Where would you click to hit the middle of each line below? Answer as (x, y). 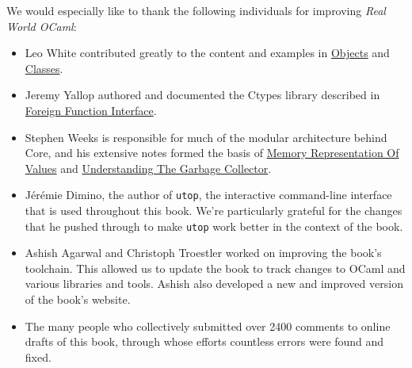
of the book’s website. (78, 299)
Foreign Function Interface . (91, 110)
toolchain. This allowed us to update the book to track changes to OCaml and (215, 268)
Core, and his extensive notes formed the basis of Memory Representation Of (212, 153)
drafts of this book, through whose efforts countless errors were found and (204, 341)
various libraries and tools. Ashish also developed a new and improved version (214, 284)
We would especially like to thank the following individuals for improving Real (196, 10)
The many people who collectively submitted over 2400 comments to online (208, 326)
